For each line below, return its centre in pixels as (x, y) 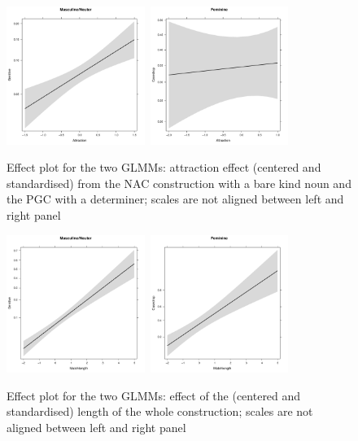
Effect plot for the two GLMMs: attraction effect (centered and (164, 167)
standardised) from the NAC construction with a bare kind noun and (179, 183)
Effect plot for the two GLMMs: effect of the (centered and (154, 395)
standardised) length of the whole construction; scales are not (160, 411)
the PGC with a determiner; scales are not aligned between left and (175, 199)
